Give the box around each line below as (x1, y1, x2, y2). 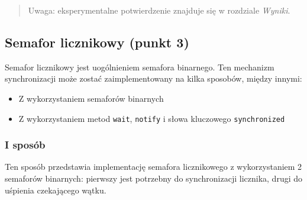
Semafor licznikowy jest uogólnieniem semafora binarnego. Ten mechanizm (5, 60, 274, 73)
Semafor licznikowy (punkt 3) (5, 33, 189, 51)
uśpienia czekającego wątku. (5, 183, 106, 196)
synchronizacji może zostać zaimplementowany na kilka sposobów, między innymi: (5, 72, 302, 85)
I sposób (5, 137, 46, 152)
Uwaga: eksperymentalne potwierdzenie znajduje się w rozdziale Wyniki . (28, 4, 290, 16)
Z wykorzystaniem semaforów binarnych (18, 92, 164, 104)
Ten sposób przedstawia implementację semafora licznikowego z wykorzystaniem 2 (5, 160, 302, 173)
